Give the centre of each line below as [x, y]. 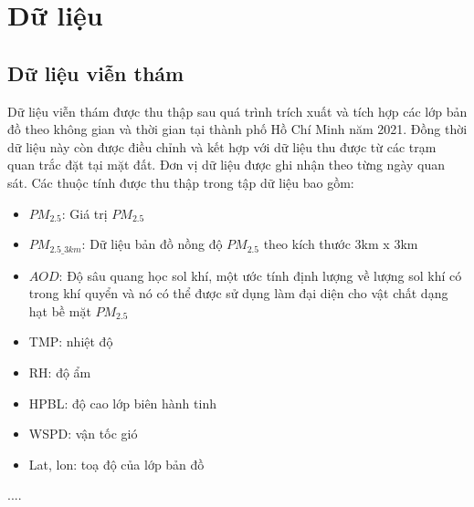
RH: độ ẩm [60, 372]
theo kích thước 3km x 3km [341, 244]
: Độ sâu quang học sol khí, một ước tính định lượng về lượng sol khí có [260, 275]
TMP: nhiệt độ [71, 341]
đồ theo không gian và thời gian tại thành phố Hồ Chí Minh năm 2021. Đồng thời [237, 129]
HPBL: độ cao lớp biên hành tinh [122, 403]
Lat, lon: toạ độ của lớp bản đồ [116, 464]
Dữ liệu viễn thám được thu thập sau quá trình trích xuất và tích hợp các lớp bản [237, 111]
